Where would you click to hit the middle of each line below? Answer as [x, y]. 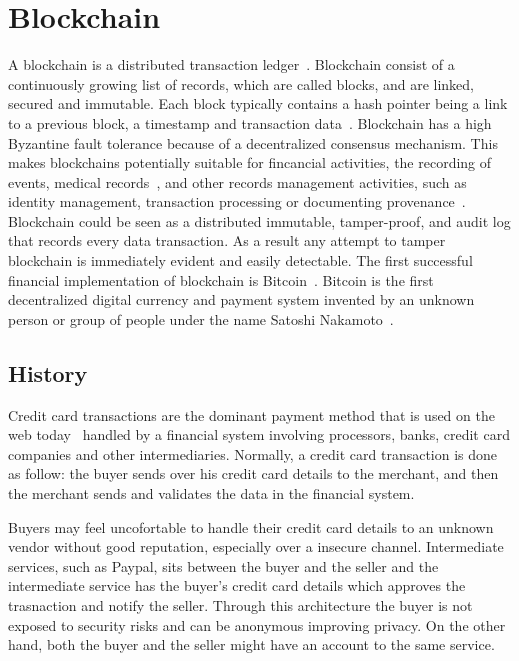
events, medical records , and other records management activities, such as [237, 181]
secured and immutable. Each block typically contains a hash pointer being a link [258, 103]
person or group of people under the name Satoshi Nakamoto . [201, 318]
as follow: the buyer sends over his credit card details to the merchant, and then [253, 473]
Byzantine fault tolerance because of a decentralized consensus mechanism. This [253, 142]
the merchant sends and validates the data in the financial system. [211, 493]
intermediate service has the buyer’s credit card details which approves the [237, 585]
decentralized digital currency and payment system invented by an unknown [241, 299]
